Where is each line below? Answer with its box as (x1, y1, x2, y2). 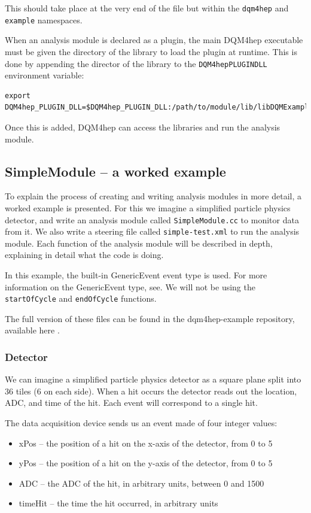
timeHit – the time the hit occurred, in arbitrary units (19, 497, 218, 509)
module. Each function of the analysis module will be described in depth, (5, 236, 273, 249)
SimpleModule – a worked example (5, 162, 226, 180)
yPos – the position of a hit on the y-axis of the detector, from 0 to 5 (19, 457, 273, 469)
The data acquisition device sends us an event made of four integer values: (5, 417, 278, 429)
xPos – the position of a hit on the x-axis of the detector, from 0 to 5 (19, 436, 273, 449)
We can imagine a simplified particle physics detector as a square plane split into (5, 373, 301, 385)
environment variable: (5, 69, 84, 81)
